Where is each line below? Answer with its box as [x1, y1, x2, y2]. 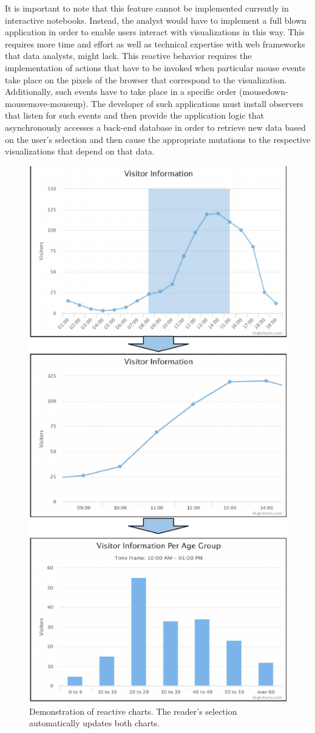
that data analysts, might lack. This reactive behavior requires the [5, 49, 252, 62]
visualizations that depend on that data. [5, 145, 155, 158]
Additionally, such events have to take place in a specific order [5, 85, 237, 98]
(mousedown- [239, 85, 288, 98]
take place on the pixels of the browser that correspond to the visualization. [5, 73, 287, 86]
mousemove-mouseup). [5, 97, 89, 109]
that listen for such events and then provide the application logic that [5, 109, 264, 122]
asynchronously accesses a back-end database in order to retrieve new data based [5, 120, 306, 133]
